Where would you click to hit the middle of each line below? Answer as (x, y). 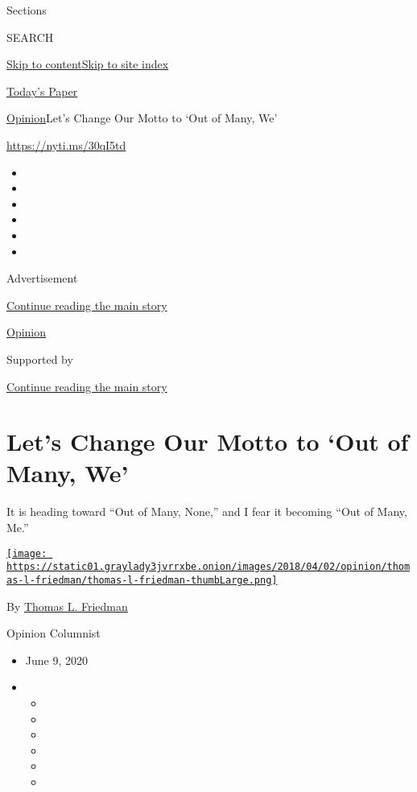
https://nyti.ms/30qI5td (66, 144)
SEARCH (30, 37)
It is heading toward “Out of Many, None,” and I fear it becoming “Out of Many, (207, 512)
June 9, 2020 (56, 660)
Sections (27, 10)
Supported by (40, 359)
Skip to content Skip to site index (88, 64)
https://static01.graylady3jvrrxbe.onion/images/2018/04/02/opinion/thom (208, 567)
